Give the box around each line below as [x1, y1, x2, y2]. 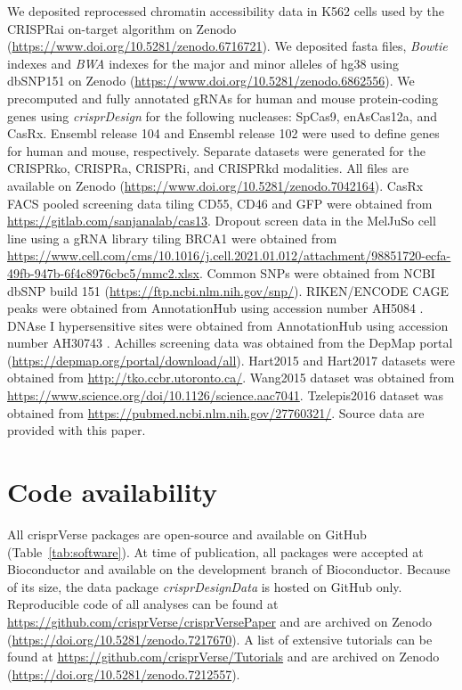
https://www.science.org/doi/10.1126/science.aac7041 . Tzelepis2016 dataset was [7, 386, 444, 405]
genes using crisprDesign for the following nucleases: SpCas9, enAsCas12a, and [7, 106, 437, 125]
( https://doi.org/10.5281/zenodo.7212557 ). [7, 664, 240, 683]
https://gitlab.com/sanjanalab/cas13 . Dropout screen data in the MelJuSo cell [7, 211, 436, 230]
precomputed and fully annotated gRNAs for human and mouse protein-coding [7, 88, 438, 107]
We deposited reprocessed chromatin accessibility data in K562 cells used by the [7, 2, 445, 20]
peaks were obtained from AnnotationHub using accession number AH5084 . [7, 299, 424, 317]
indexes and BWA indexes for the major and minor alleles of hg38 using [7, 53, 400, 72]
